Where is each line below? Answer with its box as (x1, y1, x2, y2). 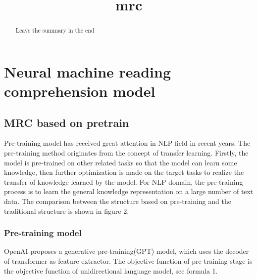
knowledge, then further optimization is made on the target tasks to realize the (4, 167, 244, 177)
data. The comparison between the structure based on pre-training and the (4, 196, 231, 206)
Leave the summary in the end (15, 26, 95, 35)
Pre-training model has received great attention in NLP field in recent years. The (4, 138, 251, 148)
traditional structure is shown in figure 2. (4, 205, 129, 216)
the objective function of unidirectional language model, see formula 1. (4, 265, 218, 276)
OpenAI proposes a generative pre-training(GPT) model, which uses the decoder (4, 246, 249, 256)
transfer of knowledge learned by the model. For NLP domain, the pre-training (4, 176, 243, 187)
